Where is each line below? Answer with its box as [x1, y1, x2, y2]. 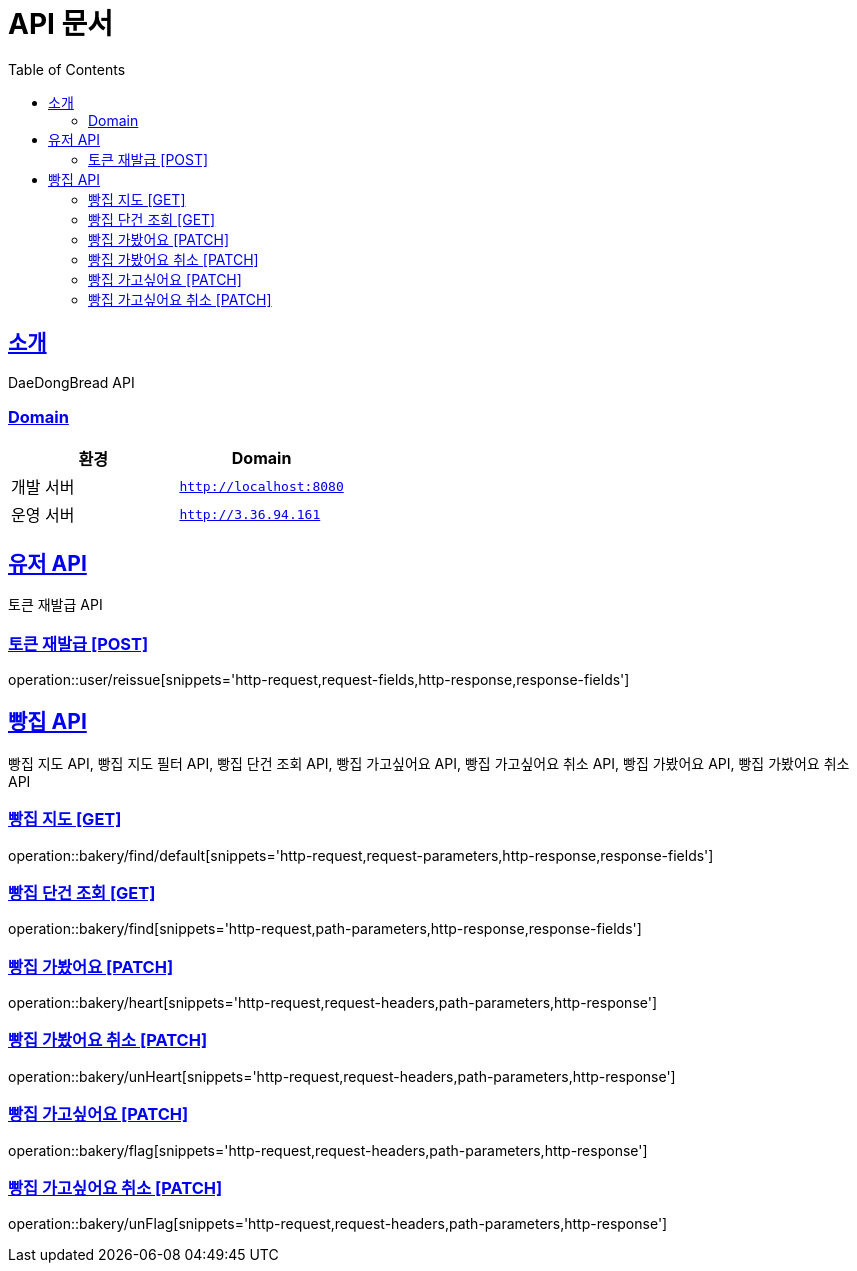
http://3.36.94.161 [179, 506, 321, 522]
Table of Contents [8, 60, 126, 78]
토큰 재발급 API [8, 596, 103, 614]
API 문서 [8, 7, 114, 41]
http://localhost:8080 [179, 478, 344, 494]
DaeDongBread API [8, 373, 135, 391]
